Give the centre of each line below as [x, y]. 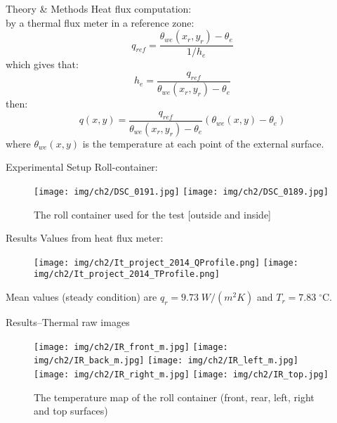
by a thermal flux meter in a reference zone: [100, 22]
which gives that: [42, 64]
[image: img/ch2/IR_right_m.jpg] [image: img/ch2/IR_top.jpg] [181, 375]
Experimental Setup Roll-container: [82, 167]
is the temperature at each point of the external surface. [203, 143]
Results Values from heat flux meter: [85, 238]
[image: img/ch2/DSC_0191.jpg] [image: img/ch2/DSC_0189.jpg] [181, 191]
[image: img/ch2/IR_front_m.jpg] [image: [131, 347]
